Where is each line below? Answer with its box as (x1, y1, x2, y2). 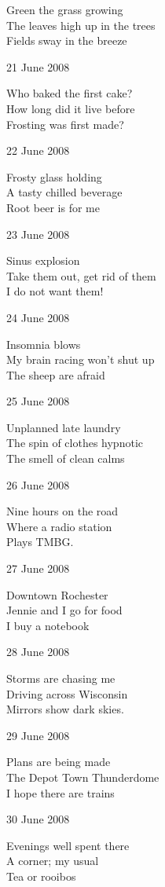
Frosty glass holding (6, 168, 102, 185)
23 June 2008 (6, 225, 70, 242)
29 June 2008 (6, 727, 70, 743)
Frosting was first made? (6, 115, 124, 132)
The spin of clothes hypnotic (6, 434, 143, 451)
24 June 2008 (6, 309, 70, 325)
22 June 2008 (6, 142, 70, 159)
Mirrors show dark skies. (6, 701, 124, 717)
